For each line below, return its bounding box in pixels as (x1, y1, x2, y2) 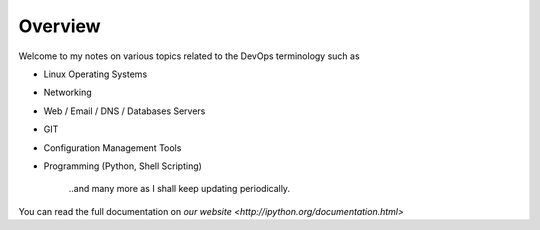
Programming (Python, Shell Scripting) (43, 160, 202, 172)
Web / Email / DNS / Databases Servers (43, 105, 206, 117)
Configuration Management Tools (43, 141, 182, 154)
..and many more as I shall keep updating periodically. (68, 183, 290, 195)
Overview (18, 15, 101, 37)
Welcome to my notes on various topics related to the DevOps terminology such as (18, 50, 360, 62)
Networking (43, 86, 92, 99)
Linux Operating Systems (43, 68, 148, 80)
